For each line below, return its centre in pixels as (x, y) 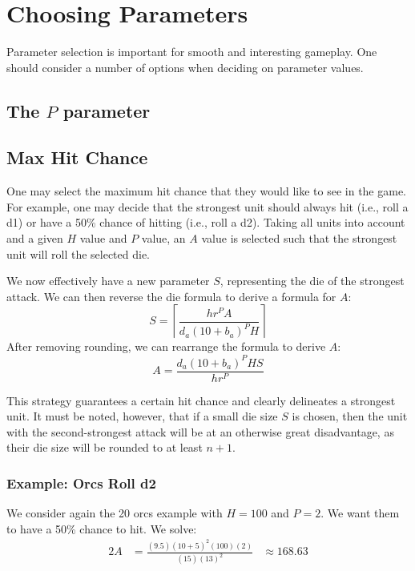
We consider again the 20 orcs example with (115, 513)
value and (103, 238)
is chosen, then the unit (350, 416)
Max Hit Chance (77, 157)
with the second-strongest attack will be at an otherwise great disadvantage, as (200, 431)
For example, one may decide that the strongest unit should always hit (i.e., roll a (207, 206)
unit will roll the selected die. (79, 253)
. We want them (360, 513)
